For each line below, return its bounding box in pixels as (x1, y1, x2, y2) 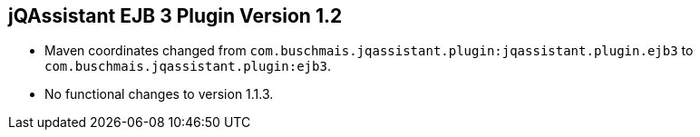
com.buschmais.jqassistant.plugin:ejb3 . (44, 58, 331, 74)
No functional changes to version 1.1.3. (44, 86, 274, 103)
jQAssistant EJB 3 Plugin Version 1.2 (8, 5, 343, 27)
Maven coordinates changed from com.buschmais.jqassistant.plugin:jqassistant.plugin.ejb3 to (44, 43, 694, 59)
